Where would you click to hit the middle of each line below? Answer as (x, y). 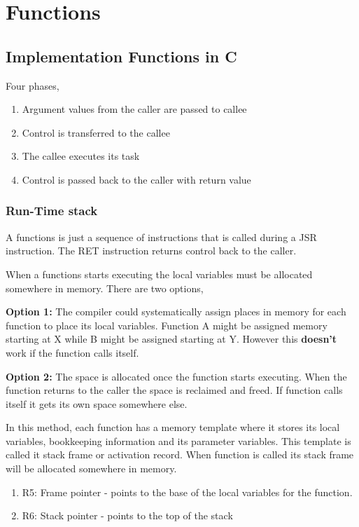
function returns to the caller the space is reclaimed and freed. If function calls (174, 390)
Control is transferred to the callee (96, 132)
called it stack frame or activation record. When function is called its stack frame (180, 454)
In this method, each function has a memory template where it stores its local (173, 427)
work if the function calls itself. (72, 352)
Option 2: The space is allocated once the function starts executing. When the (176, 376)
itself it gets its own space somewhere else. (97, 403)
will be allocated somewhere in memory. (91, 468)
